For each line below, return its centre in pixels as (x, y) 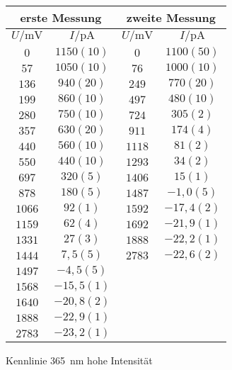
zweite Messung (171, 17)
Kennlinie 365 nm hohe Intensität (79, 360)
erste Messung (61, 17)
